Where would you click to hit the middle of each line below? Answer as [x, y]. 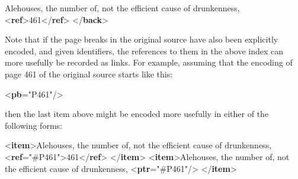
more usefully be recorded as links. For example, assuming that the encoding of [149, 62]
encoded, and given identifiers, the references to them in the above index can [144, 51]
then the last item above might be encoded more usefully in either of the [137, 114]
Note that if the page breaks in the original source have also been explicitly [142, 39]
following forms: [33, 125]
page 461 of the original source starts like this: [89, 74]
